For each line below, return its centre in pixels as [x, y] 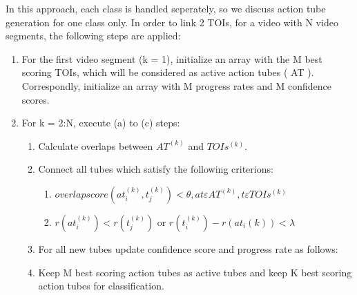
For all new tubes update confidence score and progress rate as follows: [188, 248]
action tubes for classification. [101, 286]
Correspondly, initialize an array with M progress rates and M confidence [177, 85]
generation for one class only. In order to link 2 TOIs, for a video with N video [172, 22]
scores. [36, 99]
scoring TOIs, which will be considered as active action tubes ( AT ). [168, 72]
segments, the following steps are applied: [93, 36]
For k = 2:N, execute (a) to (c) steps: [101, 123]
